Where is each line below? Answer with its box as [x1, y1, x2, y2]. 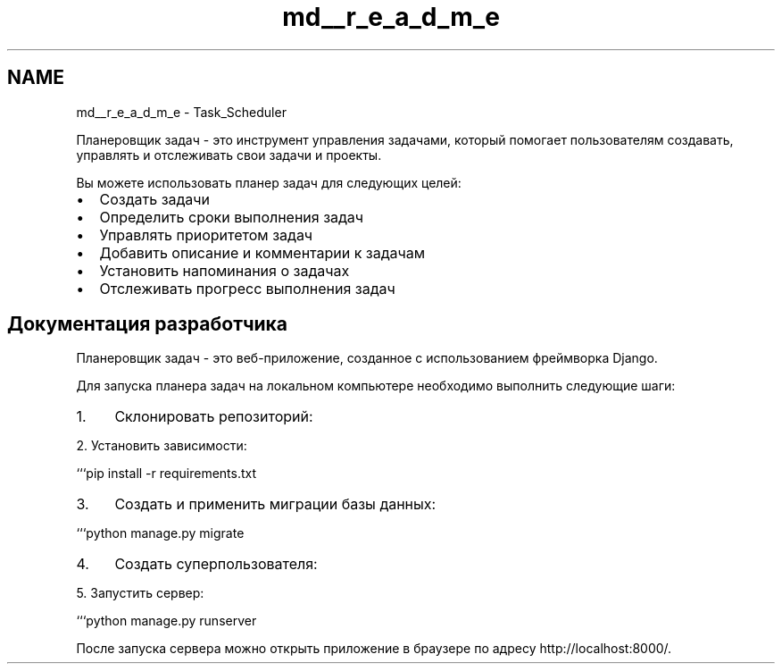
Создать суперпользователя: [114, 555, 318, 574]
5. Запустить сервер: [76, 585, 204, 601]
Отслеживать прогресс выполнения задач [99, 279, 395, 298]
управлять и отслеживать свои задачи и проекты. [76, 147, 382, 163]
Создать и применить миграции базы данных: [114, 495, 437, 514]
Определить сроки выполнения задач [99, 207, 364, 226]
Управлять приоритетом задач [99, 225, 313, 244]
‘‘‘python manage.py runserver [76, 613, 257, 629]
